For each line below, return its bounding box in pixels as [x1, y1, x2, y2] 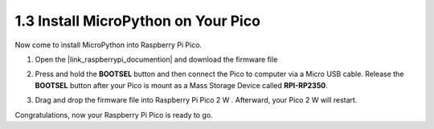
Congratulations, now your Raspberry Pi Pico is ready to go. [14, 110, 213, 119]
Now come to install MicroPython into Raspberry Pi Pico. [14, 40, 203, 50]
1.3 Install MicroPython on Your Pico [14, 12, 261, 30]
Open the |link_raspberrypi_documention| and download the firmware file [35, 54, 278, 64]
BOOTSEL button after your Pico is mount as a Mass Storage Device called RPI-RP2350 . [35, 80, 329, 90]
